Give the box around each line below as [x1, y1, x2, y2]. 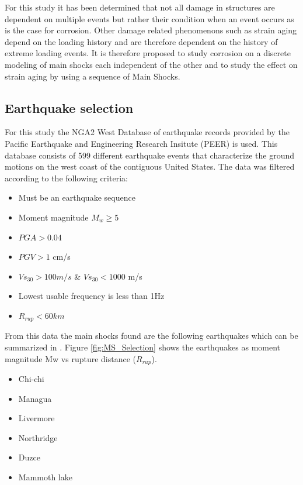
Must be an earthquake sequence [18, 191, 135, 204]
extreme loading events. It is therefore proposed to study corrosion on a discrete [5, 47, 291, 59]
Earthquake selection [5, 98, 134, 116]
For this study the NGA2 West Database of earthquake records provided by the [5, 126, 290, 138]
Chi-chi [18, 372, 44, 384]
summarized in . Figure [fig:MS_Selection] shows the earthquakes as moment [5, 340, 281, 353]
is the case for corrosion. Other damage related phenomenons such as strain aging [5, 24, 297, 36]
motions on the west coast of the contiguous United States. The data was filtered [5, 160, 295, 173]
